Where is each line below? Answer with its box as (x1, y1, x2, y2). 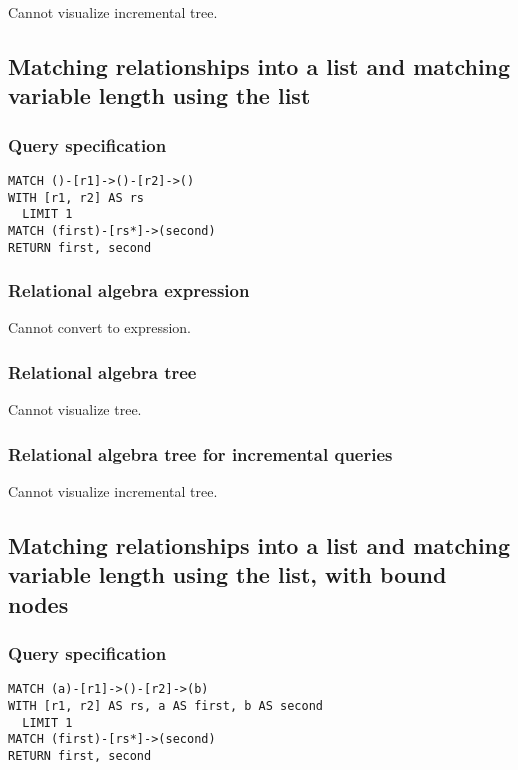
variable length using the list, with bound (8, 559, 447, 590)
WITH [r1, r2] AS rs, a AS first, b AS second (8, 699, 323, 714)
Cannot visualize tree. (8, 399, 142, 420)
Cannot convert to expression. (8, 317, 192, 338)
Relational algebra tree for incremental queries (8, 441, 393, 466)
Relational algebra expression (8, 278, 250, 303)
